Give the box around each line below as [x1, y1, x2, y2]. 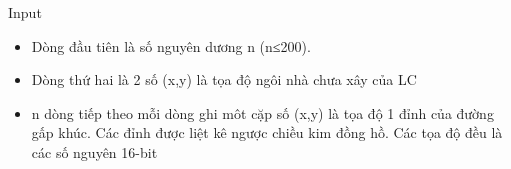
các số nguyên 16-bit [31, 141, 158, 162]
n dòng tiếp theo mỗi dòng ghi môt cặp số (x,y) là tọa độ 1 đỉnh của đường [31, 102, 494, 123]
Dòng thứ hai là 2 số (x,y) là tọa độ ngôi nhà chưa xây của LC [31, 69, 417, 90]
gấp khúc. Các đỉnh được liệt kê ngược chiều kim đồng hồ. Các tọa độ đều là [31, 122, 503, 143]
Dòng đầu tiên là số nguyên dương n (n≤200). [31, 35, 311, 56]
